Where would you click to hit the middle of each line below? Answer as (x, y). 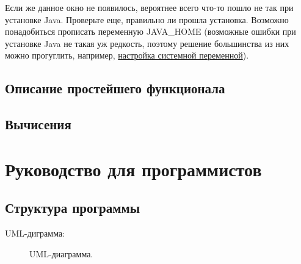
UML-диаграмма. (61, 253)
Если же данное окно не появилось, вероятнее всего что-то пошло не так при (149, 7)
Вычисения (38, 124)
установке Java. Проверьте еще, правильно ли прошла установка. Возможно (147, 19)
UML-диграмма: (35, 233)
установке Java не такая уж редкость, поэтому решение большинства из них (147, 43)
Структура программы (73, 208)
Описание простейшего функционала (115, 88)
